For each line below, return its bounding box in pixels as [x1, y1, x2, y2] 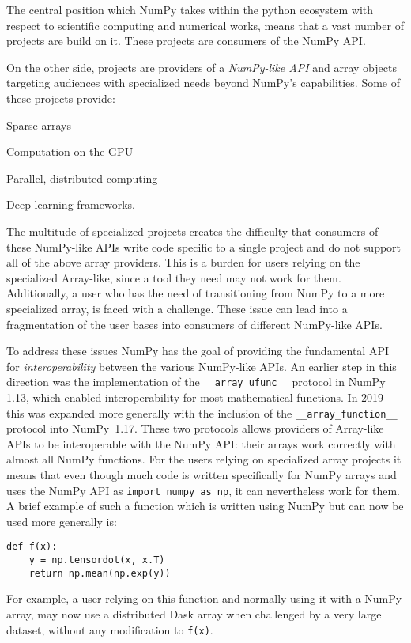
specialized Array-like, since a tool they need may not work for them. [6, 269, 341, 286]
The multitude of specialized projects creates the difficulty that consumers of [6, 222, 379, 239]
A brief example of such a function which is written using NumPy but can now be [6, 497, 404, 514]
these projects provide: [6, 89, 115, 106]
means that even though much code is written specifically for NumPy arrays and [6, 466, 397, 482]
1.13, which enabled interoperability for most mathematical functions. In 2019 [6, 388, 384, 405]
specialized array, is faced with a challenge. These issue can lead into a [6, 300, 348, 316]
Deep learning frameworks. [6, 196, 135, 213]
